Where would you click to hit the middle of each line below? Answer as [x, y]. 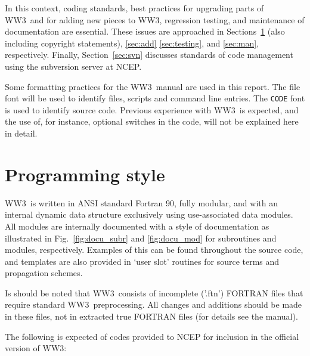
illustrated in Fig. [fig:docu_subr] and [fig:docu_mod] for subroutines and [141, 238]
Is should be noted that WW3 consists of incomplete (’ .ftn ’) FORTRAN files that [154, 292]
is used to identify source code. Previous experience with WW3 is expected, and [152, 109]
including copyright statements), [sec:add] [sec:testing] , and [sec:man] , [132, 43]
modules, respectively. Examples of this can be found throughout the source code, [154, 250]
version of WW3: [36, 348]
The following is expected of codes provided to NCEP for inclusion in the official [152, 336]
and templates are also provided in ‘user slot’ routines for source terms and [142, 261]
